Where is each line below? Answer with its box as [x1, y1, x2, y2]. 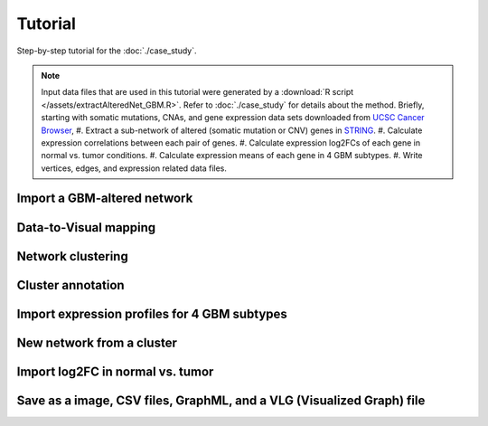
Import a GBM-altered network [16, 191, 193, 206]
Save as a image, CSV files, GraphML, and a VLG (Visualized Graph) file [16, 393, 426, 408]
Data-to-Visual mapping [16, 220, 156, 235]
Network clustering [16, 249, 128, 264]
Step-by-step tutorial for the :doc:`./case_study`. [16, 45, 198, 56]
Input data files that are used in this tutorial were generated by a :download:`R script [41, 87, 354, 98]
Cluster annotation [16, 277, 126, 293]
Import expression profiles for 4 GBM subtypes [16, 306, 288, 321]
